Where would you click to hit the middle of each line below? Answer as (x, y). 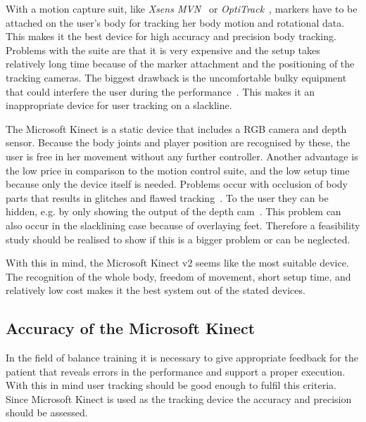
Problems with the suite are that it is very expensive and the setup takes (163, 50)
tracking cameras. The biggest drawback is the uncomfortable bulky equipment (176, 77)
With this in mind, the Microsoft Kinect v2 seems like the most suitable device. (177, 263)
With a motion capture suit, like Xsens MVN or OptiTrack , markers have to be (182, 8)
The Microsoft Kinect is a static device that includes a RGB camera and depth (176, 128)
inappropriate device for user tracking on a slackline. (119, 105)
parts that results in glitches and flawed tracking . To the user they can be (167, 197)
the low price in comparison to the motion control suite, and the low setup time (178, 170)
